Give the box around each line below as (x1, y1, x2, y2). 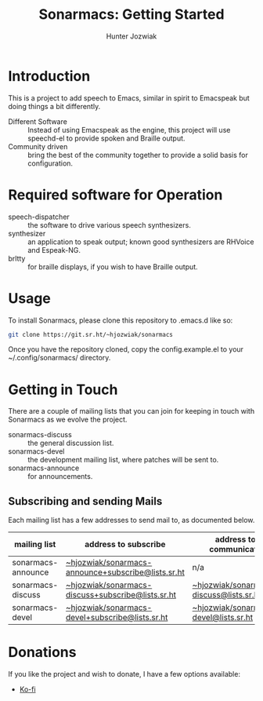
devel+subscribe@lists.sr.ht (65, 612, 168, 623)
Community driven (8, 141, 68, 151)
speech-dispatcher (8, 212, 70, 221)
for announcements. (27, 472, 93, 481)
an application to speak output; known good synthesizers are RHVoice (27, 237, 254, 246)
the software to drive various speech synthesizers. (27, 220, 192, 229)
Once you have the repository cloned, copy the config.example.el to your (8, 345, 244, 354)
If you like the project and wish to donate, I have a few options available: (8, 670, 241, 679)
